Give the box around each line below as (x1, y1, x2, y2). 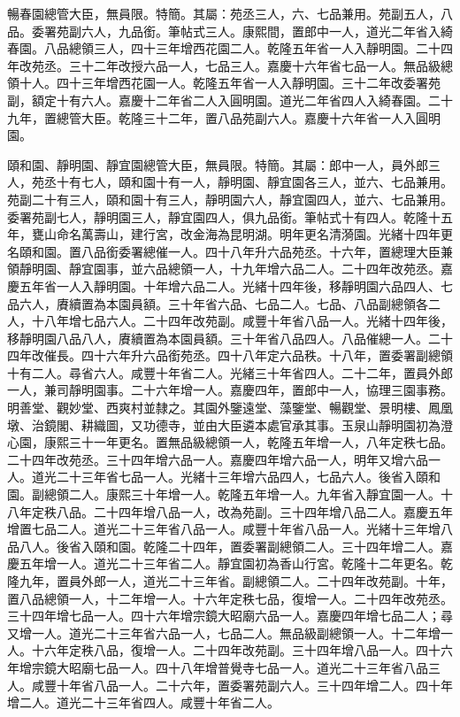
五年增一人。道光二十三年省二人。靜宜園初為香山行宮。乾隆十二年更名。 (19, 554, 441, 573)
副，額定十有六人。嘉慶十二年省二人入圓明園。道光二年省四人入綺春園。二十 (7, 90, 453, 109)
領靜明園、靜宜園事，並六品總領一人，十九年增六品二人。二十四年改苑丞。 (7, 259, 441, 278)
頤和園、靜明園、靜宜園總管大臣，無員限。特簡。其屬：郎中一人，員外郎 (7, 155, 428, 173)
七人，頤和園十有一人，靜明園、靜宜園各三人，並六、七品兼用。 (80, 173, 453, 191)
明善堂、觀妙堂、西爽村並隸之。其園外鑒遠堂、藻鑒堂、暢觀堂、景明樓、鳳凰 (7, 398, 453, 417)
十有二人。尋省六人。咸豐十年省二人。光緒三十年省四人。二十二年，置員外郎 (7, 363, 453, 382)
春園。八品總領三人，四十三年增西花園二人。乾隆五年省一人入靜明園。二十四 (7, 39, 453, 58)
